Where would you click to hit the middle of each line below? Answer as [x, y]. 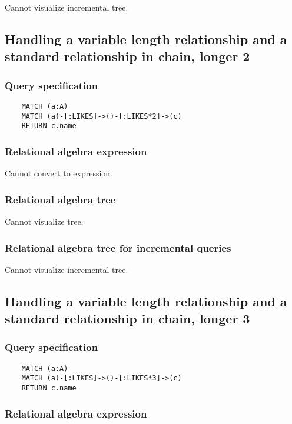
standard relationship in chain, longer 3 [127, 318]
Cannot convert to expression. [59, 173]
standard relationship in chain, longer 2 [127, 56]
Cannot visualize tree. [44, 221]
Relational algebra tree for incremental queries [118, 247]
